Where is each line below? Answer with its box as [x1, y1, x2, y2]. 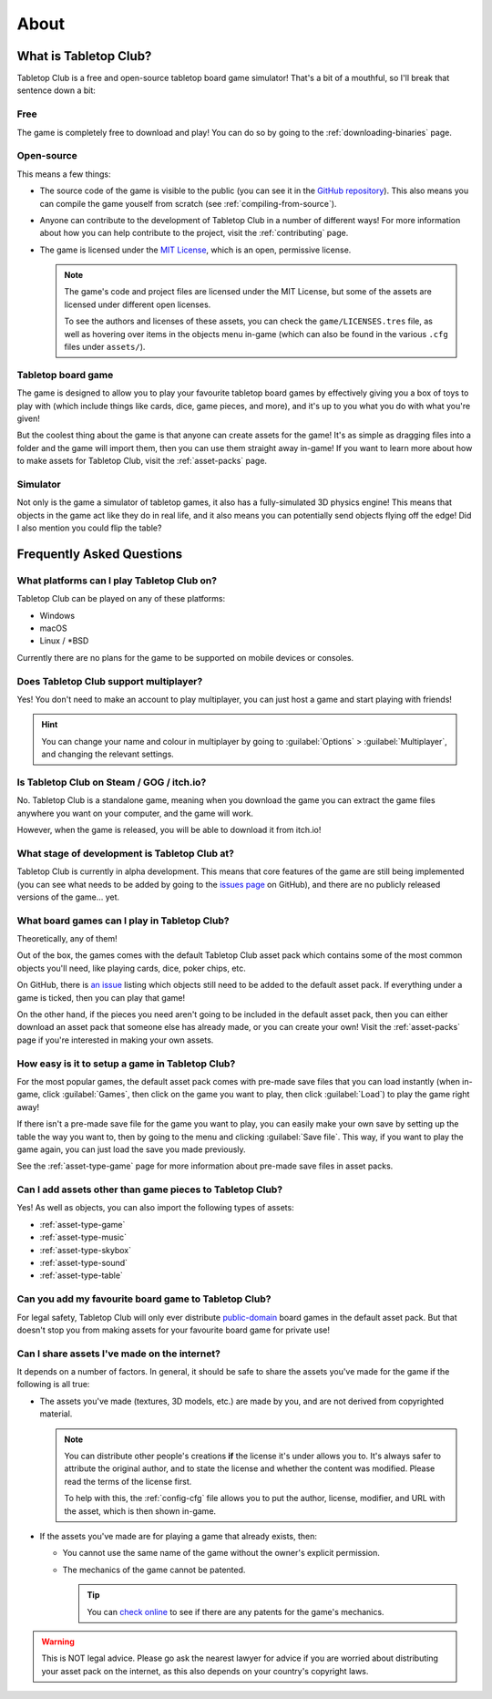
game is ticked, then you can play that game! [16, 992, 186, 1003]
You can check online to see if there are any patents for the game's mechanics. [87, 1606, 384, 1617]
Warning [41, 1636, 75, 1647]
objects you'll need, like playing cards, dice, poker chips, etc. [16, 963, 246, 973]
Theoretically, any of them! [16, 933, 118, 944]
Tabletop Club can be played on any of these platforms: [16, 593, 226, 604]
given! [16, 413, 41, 424]
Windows [39, 610, 76, 621]
